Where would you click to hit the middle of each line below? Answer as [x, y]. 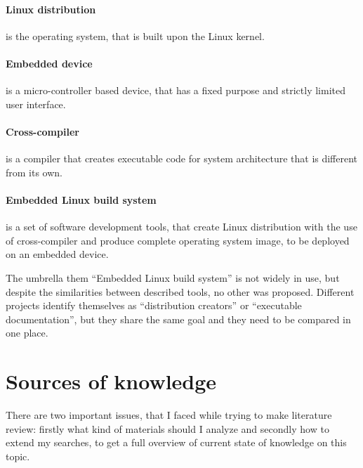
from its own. [34, 172]
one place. [27, 333]
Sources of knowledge [111, 381]
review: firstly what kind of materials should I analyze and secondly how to [167, 428]
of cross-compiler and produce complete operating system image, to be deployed [178, 240]
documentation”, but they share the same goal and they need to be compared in [178, 319]
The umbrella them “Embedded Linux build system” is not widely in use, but [173, 277]
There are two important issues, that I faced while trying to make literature [169, 415]
